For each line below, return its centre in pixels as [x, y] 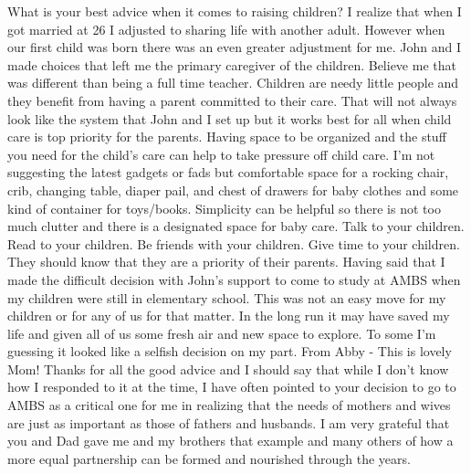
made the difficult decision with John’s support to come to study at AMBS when [234, 279]
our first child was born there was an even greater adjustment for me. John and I [234, 47]
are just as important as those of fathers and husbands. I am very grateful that [229, 422]
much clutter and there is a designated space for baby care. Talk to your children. [236, 226]
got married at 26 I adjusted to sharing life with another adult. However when [226, 29]
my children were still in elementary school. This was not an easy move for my [227, 297]
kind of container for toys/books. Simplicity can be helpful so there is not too [224, 208]
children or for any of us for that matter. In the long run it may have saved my [229, 316]
